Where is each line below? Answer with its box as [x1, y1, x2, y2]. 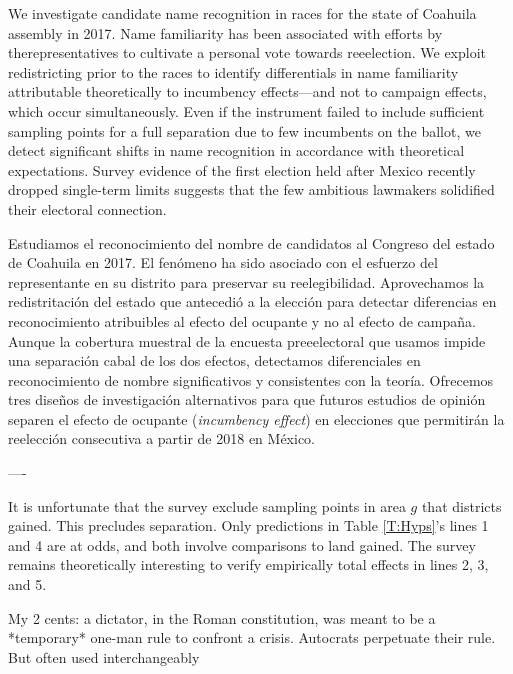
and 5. [8, 574, 47, 595]
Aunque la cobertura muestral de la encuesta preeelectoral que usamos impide [8, 330, 486, 351]
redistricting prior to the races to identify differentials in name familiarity [8, 61, 459, 82]
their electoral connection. [8, 198, 167, 219]
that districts [421, 495, 502, 516]
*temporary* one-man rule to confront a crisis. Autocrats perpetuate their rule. [8, 627, 496, 648]
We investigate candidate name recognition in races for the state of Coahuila [8, 3, 477, 23]
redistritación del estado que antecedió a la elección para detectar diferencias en [8, 291, 497, 312]
